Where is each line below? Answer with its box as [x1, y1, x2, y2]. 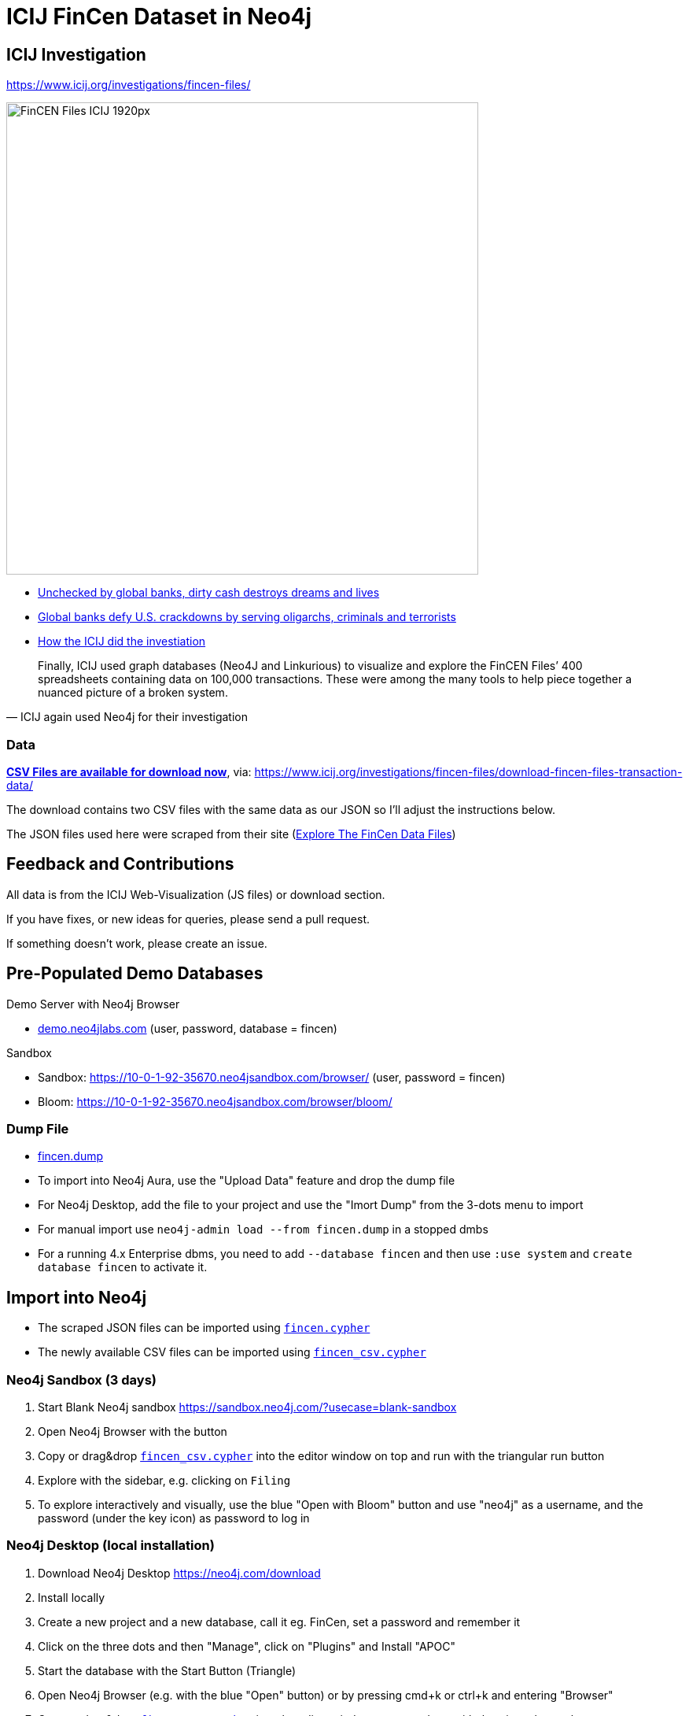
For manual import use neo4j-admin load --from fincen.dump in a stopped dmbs [38, 1222, 488, 1237]
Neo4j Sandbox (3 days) [6, 1371, 157, 1388]
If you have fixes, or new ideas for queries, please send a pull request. [6, 912, 370, 926]
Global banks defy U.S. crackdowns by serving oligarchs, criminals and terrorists [38, 610, 456, 624]
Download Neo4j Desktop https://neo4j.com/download [38, 1566, 321, 1580]
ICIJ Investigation [6, 44, 146, 65]
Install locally [38, 1590, 105, 1604]
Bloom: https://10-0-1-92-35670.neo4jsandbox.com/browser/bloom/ [38, 1094, 392, 1108]
